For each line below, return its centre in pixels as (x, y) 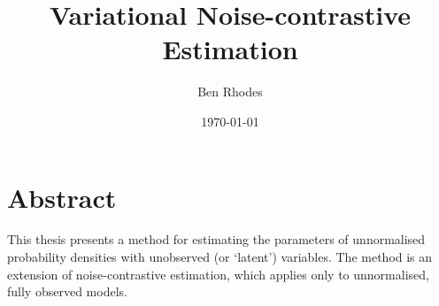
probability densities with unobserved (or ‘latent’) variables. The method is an (220, 257)
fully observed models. (67, 291)
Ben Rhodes (230, 92)
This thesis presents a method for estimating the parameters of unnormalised (216, 239)
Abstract (62, 197)
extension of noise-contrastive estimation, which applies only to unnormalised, (218, 274)
